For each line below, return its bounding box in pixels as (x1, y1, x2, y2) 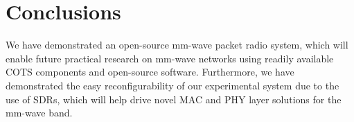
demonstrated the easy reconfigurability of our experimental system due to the (6, 78, 339, 92)
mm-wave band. (6, 105, 73, 120)
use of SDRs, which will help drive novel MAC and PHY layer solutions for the (6, 91, 342, 106)
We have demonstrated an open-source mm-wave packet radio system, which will (6, 37, 348, 52)
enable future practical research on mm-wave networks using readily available (6, 51, 334, 65)
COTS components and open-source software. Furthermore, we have (6, 64, 294, 79)
